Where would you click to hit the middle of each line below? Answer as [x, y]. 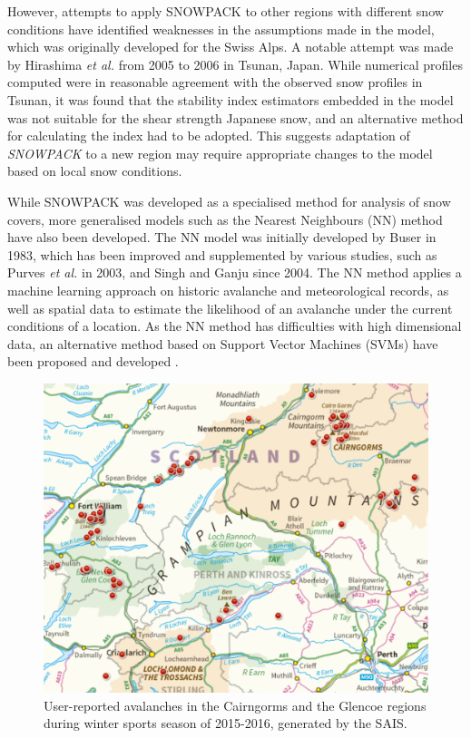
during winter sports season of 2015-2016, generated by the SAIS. [226, 723]
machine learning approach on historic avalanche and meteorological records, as [228, 290]
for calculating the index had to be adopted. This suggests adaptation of [209, 136]
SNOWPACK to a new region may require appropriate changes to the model [220, 153]
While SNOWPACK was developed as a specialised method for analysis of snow [229, 201]
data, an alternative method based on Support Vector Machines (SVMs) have [223, 343]
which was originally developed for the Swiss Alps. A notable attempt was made [231, 47]
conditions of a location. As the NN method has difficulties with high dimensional [235, 326]
